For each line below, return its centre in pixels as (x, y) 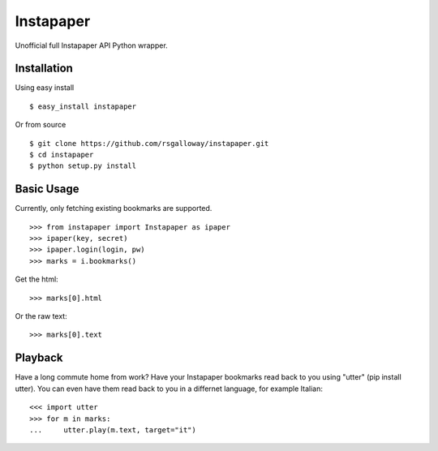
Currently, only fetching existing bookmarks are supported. (114, 208)
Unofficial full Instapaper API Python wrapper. (91, 45)
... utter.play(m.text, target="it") (113, 430)
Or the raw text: (41, 316)
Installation (44, 69)
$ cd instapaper (62, 155)
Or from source (41, 125)
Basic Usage (47, 189)
